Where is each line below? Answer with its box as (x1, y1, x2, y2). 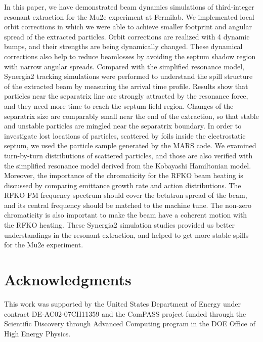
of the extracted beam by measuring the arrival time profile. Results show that (4, 80, 248, 91)
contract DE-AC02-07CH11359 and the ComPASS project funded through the (4, 308, 246, 319)
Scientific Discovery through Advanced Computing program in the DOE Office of (4, 318, 255, 329)
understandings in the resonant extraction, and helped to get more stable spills (4, 229, 249, 240)
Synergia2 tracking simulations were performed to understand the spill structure (4, 71, 253, 81)
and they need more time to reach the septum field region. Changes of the (4, 100, 234, 111)
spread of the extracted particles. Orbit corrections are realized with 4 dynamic (4, 31, 250, 41)
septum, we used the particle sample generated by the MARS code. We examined (4, 140, 256, 151)
